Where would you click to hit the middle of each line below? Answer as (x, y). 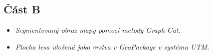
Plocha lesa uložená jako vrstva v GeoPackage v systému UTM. (112, 46)
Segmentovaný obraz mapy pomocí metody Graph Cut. (98, 30)
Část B (22, 9)
